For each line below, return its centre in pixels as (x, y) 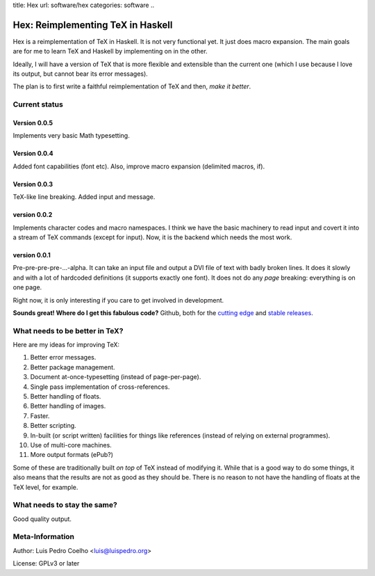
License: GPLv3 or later (46, 563)
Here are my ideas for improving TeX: (66, 345)
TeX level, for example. (45, 487)
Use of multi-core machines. (71, 445)
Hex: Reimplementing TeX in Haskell (93, 25)
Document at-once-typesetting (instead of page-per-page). (116, 377)
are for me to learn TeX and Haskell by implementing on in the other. (110, 51)
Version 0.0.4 (33, 154)
